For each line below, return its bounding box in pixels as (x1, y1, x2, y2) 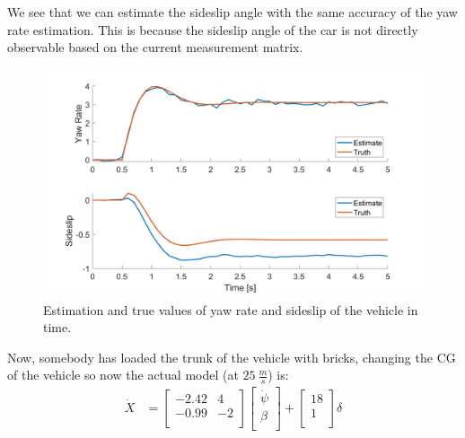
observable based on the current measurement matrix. (7, 38, 303, 57)
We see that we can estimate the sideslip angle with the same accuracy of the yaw (7, 3, 458, 21)
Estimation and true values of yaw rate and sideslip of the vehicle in (43, 300, 418, 319)
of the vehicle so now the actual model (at (7, 365, 239, 384)
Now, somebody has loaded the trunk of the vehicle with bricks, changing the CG (7, 347, 456, 366)
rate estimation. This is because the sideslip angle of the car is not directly (7, 20, 418, 39)
